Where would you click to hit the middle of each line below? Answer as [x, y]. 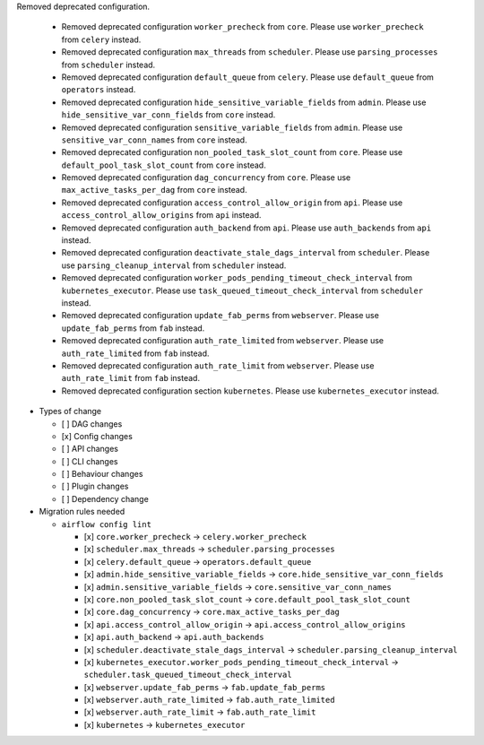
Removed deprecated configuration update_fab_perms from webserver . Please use [220, 316]
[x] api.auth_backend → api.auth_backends [174, 637]
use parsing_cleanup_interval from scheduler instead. [174, 265]
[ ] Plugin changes [95, 486]
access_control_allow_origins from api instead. [161, 215]
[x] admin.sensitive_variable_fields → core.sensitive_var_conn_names [238, 586]
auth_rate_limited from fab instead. [135, 353]
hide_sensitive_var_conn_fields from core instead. [169, 115]
